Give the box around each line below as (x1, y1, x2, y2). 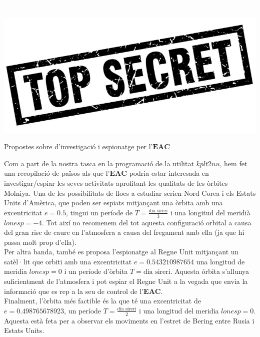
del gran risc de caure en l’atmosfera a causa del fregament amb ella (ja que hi (4, 227, 244, 237)
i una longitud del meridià (170, 207, 250, 217)
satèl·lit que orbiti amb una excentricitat (4, 256, 132, 266)
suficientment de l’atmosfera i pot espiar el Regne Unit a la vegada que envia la (4, 276, 248, 286)
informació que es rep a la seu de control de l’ (4, 285, 144, 296)
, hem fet (219, 158, 247, 168)
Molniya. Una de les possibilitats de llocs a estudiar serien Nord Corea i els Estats (4, 187, 256, 198)
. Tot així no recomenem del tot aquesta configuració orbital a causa (42, 217, 251, 227)
